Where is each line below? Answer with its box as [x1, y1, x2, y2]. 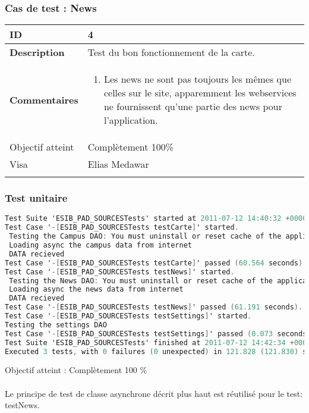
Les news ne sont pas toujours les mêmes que [103, 72, 291, 86]
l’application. [103, 113, 158, 127]
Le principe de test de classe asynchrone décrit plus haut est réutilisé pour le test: [5, 387, 303, 399]
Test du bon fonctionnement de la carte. [87, 45, 255, 60]
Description [10, 45, 65, 60]
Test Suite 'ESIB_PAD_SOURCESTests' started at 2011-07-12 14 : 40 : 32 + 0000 [5, 214, 307, 223]
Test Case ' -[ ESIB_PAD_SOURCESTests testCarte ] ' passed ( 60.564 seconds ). [5, 258, 307, 267]
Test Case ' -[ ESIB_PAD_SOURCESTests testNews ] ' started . [5, 267, 235, 276]
